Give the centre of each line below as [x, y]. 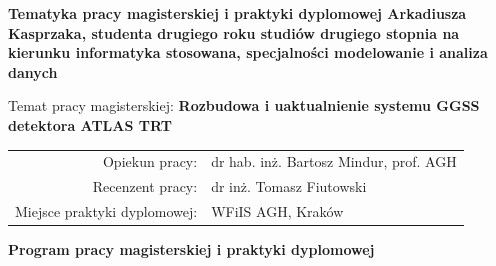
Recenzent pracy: [145, 186]
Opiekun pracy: [150, 161]
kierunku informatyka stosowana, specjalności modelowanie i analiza [248, 52]
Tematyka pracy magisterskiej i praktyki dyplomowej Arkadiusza [237, 13]
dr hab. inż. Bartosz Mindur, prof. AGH [334, 161]
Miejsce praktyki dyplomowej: [106, 211]
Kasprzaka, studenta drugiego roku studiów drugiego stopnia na [234, 32]
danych [33, 71]
